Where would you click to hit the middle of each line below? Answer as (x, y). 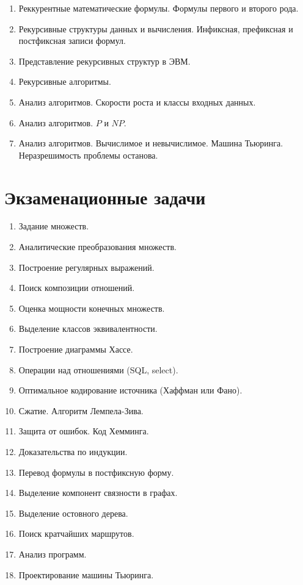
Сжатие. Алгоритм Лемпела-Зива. (81, 410)
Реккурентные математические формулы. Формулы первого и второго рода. (159, 8)
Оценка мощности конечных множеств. (92, 308)
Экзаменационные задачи (105, 197)
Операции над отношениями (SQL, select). (98, 369)
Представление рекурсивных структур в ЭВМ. (104, 61)
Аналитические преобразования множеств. (97, 247)
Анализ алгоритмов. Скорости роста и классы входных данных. (137, 102)
